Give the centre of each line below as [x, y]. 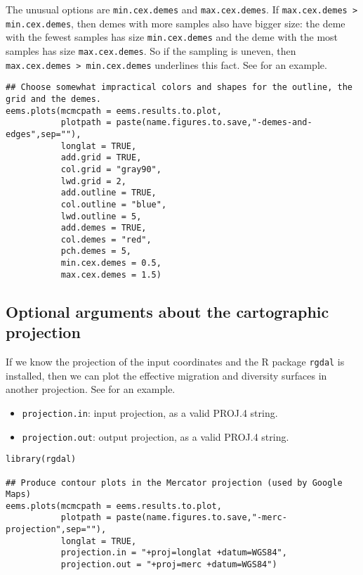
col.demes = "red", [106, 239]
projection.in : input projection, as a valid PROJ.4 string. [150, 412]
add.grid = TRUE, [101, 158]
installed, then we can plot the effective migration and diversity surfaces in [166, 375]
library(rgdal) [41, 459]
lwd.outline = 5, [101, 216]
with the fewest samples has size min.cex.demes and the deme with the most [172, 37]
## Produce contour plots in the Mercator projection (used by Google [174, 483]
